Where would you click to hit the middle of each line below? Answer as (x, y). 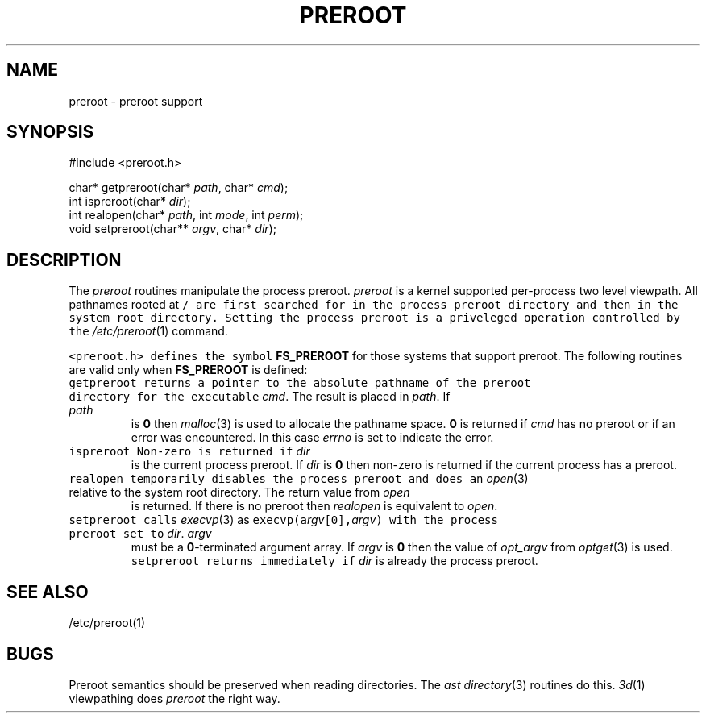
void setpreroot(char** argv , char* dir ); (172, 229)
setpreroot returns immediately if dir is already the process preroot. (334, 561)
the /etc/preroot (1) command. (148, 331)
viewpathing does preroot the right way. (174, 698)
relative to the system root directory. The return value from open (239, 492)
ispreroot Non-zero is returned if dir (189, 451)
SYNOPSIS (50, 132)
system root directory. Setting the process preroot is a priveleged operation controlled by (374, 318)
